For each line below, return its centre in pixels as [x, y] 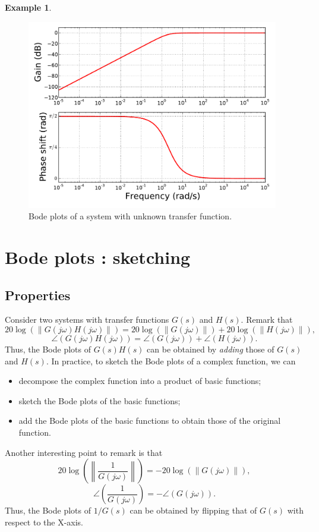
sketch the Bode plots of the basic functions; [100, 400]
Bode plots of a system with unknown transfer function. [130, 216]
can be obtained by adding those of [211, 349]
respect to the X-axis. [44, 522]
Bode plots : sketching [98, 256]
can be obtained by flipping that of [193, 510]
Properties [38, 295]
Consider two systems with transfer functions [87, 319]
